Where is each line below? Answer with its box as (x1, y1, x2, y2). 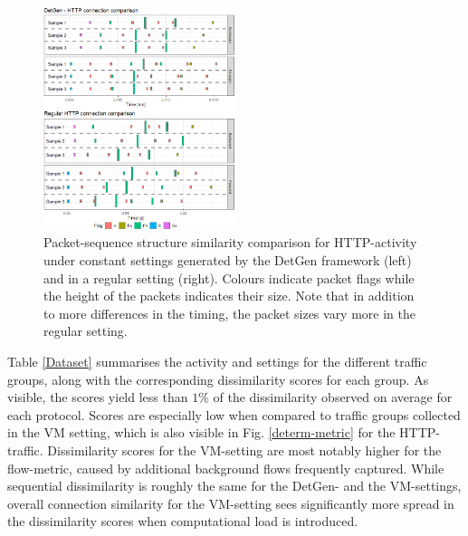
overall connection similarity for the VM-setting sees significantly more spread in (7, 493, 454, 512)
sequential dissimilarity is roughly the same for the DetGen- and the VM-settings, (7, 476, 462, 495)
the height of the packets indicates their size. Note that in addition (43, 286, 415, 305)
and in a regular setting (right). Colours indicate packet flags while (43, 268, 415, 287)
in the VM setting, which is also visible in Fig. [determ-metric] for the (7, 423, 396, 442)
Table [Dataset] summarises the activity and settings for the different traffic (7, 352, 427, 370)
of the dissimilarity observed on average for (213, 388, 453, 407)
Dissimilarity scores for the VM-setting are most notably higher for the (47, 440, 442, 459)
